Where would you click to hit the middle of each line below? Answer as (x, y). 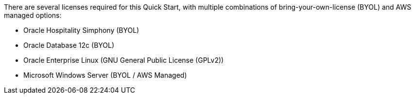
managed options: (33, 15)
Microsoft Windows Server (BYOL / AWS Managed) (105, 75)
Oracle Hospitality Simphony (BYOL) (81, 30)
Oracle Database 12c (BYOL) (69, 45)
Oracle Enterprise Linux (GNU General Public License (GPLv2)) (124, 60)
